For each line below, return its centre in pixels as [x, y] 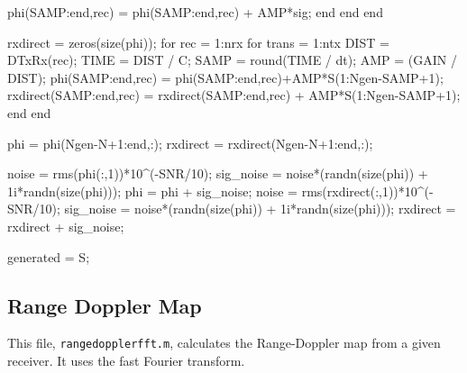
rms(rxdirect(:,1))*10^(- [367, 191]
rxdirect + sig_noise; [66, 226]
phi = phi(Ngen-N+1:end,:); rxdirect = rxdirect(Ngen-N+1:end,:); [190, 143]
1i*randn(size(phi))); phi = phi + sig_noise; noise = [152, 191]
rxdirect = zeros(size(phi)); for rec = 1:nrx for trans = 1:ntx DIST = [198, 42]
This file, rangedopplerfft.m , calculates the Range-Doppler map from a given [224, 343]
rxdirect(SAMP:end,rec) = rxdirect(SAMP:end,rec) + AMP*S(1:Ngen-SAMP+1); [234, 95]
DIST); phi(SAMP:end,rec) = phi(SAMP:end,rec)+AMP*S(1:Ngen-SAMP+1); [225, 77]
